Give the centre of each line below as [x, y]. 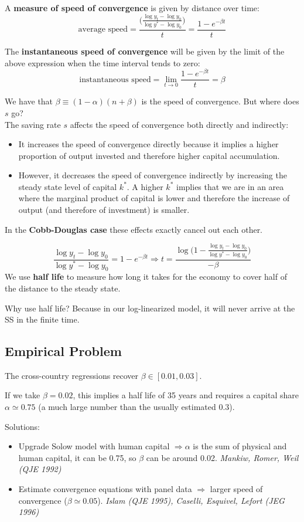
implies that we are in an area [230, 186]
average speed [103, 30]
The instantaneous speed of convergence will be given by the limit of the [145, 51]
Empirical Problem [63, 351]
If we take [23, 395]
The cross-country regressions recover [72, 375]
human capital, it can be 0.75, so [77, 457]
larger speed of [236, 489]
